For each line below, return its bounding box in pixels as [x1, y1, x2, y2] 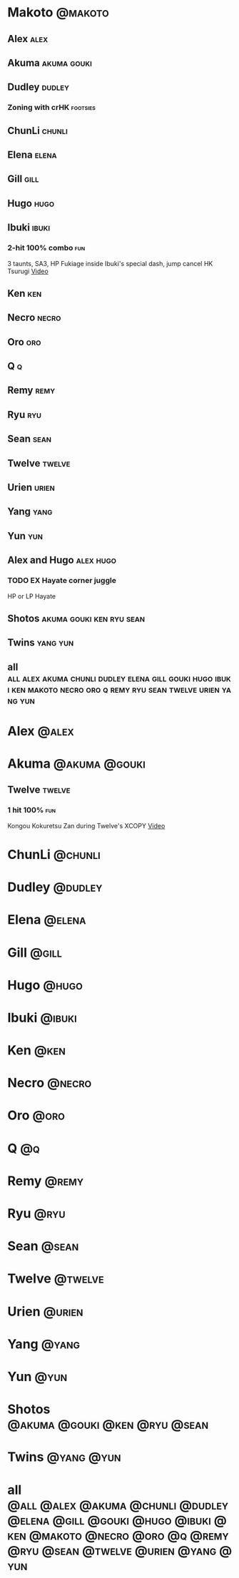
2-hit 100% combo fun [7, 243, 86, 253]
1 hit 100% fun [7, 805, 56, 815]
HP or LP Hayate [7, 591, 56, 600]
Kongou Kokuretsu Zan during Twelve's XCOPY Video [7, 821, 166, 830]
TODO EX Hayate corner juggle [7, 576, 116, 586]
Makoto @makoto [7, 4, 109, 21]
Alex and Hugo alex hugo [7, 554, 116, 566]
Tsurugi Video [7, 267, 49, 275]
